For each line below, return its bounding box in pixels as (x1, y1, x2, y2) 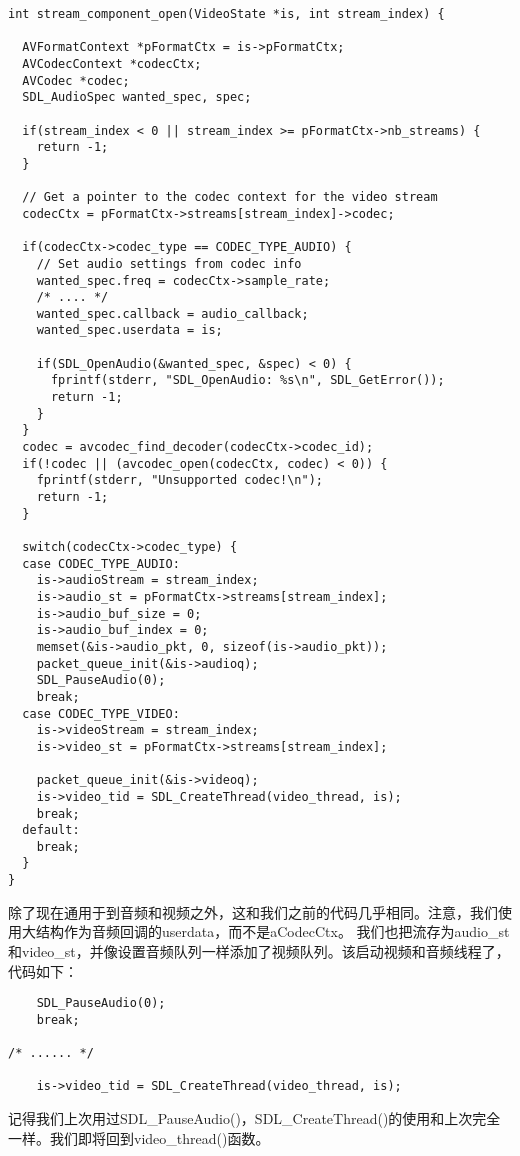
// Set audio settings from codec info (36, 256, 302, 271)
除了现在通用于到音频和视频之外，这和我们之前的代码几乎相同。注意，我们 (8, 901, 498, 922)
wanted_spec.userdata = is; (36, 323, 223, 338)
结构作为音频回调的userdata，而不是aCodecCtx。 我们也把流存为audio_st (35, 921, 510, 942)
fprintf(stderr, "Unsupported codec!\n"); (36, 473, 323, 488)
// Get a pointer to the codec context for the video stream (22, 190, 438, 205)
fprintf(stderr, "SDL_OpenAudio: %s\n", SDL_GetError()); (50, 373, 445, 388)
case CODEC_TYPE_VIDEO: (22, 706, 180, 721)
